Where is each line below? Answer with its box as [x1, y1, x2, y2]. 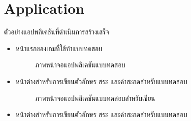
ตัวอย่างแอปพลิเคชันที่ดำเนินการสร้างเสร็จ [4, 27, 109, 37]
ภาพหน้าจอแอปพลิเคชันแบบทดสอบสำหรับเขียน [35, 92, 156, 103]
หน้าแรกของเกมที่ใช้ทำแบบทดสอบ [15, 43, 102, 53]
